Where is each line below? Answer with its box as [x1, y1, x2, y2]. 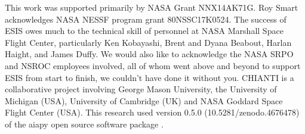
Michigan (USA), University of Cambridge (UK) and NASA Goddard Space [5, 94, 283, 107]
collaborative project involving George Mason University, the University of [5, 83, 277, 95]
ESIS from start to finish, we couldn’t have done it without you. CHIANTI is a [5, 71, 294, 83]
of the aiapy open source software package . [5, 117, 164, 130]
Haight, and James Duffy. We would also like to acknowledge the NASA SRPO [5, 48, 294, 60]
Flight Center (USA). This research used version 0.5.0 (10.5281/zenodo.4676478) [5, 106, 300, 119]
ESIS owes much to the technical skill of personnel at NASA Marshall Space [5, 24, 284, 37]
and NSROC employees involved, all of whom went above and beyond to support [5, 59, 301, 71]
